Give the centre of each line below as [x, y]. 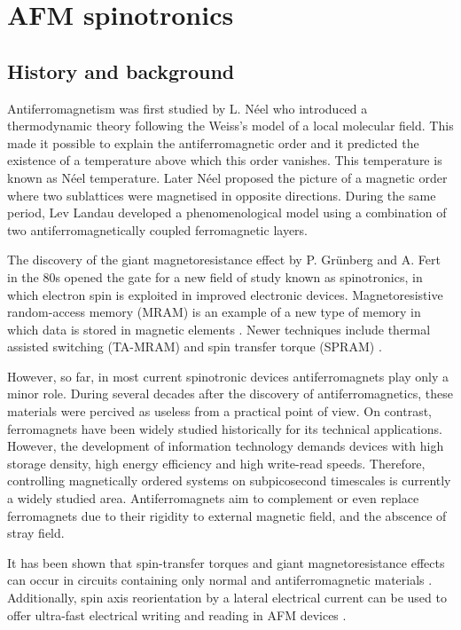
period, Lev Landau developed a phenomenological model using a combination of [227, 213]
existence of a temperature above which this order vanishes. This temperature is [225, 160]
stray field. [36, 533]
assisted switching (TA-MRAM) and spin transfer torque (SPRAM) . [195, 346]
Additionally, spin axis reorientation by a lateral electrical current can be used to [227, 598]
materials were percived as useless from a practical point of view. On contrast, [219, 411]
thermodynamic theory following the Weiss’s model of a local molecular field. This [230, 126]
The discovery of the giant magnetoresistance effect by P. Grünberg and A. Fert [224, 260]
